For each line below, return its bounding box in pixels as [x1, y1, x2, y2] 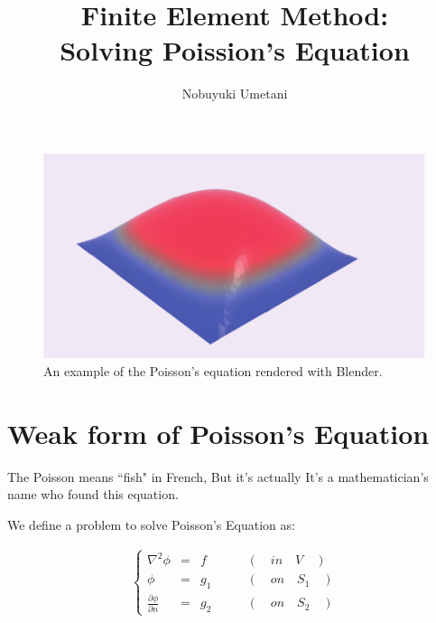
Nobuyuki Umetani [181, 84, 288, 103]
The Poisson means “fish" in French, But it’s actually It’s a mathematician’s [7, 467, 429, 486]
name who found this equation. [7, 485, 179, 504]
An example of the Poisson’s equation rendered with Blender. [43, 361, 383, 380]
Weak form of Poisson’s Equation [7, 414, 430, 451]
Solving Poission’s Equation [60, 32, 410, 69]
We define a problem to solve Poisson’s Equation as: [7, 514, 295, 533]
